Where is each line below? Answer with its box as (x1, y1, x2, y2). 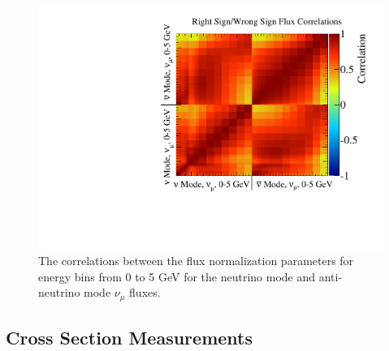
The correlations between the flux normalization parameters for (38, 252, 354, 269)
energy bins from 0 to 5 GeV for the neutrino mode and (38, 268, 316, 285)
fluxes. (129, 284, 161, 301)
